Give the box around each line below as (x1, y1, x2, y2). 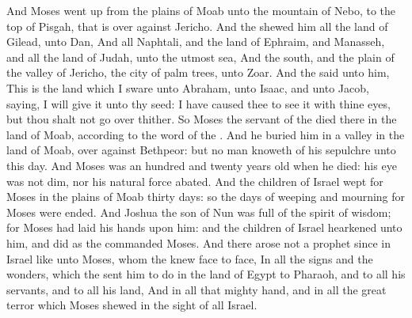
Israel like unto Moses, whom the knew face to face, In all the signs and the (6, 250, 373, 267)
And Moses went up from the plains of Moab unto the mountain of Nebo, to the (6, 2, 396, 18)
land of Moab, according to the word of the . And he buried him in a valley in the (6, 126, 405, 142)
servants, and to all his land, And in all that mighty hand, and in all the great (6, 281, 387, 297)
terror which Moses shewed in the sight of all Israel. (6, 297, 257, 313)
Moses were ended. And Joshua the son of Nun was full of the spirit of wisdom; (6, 203, 391, 220)
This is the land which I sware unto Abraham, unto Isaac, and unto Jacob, (6, 79, 369, 96)
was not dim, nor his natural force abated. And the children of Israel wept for (6, 172, 383, 189)
